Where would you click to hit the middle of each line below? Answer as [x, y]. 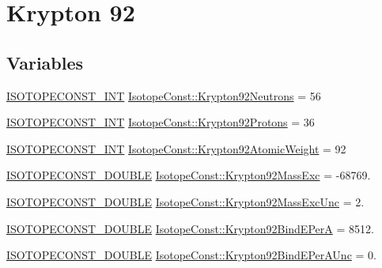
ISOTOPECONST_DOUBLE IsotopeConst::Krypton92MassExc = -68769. [189, 175]
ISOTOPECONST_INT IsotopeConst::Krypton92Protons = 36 [161, 122]
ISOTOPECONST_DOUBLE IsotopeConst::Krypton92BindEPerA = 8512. [190, 228]
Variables [45, 62]
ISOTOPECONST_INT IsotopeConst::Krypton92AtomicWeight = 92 [176, 148]
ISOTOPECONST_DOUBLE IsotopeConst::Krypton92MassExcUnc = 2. [185, 201]
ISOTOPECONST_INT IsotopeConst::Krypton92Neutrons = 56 [164, 95]
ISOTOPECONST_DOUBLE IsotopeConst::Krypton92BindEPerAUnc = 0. [191, 255]
